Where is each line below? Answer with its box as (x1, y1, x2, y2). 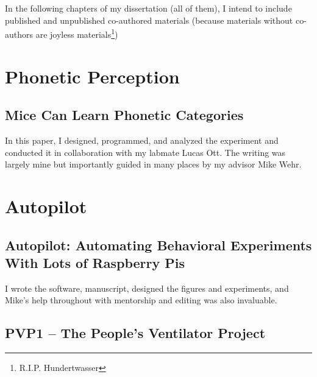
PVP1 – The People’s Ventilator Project (5, 323, 266, 342)
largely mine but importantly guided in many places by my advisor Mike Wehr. (5, 158, 302, 171)
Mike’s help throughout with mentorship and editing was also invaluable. (5, 294, 277, 306)
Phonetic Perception (5, 63, 180, 88)
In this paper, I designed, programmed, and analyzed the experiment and (5, 134, 279, 147)
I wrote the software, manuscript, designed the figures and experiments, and (5, 281, 289, 294)
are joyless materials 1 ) (35, 26, 118, 40)
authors (5, 27, 34, 40)
